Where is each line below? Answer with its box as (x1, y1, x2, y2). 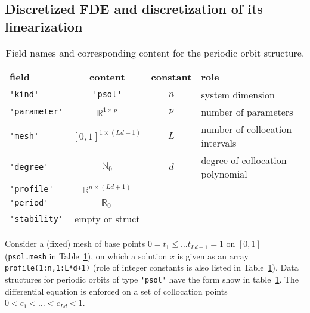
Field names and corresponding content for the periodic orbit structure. (5, 45, 305, 60)
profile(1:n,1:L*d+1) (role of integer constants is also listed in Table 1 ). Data (5, 261, 299, 274)
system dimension (201, 87, 275, 101)
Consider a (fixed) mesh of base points (5, 237, 145, 250)
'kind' (10, 89, 39, 100)
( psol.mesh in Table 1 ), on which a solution (5, 249, 168, 262)
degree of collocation (201, 153, 287, 167)
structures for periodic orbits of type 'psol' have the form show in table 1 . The (5, 272, 299, 285)
